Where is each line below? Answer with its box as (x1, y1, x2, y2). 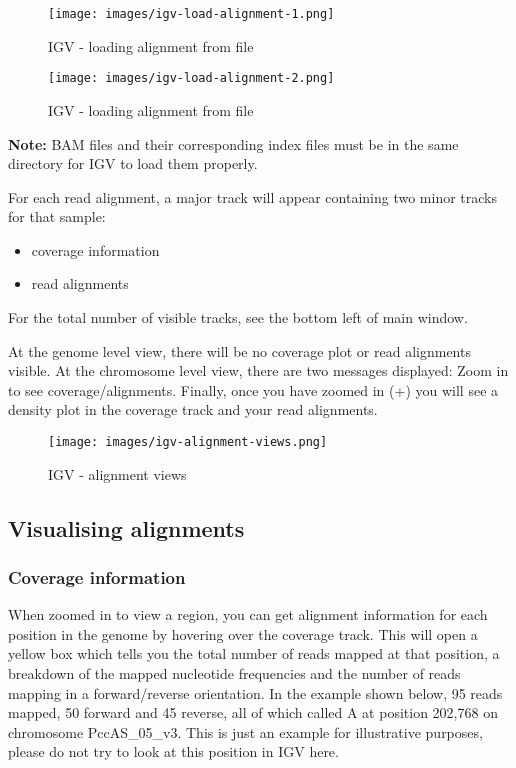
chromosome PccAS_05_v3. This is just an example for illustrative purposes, (8, 721, 483, 742)
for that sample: (8, 206, 106, 227)
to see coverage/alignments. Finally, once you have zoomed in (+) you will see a (8, 379, 499, 400)
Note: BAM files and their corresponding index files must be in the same (8, 133, 459, 154)
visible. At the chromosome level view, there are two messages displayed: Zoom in (8, 360, 509, 381)
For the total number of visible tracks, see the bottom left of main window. (8, 307, 468, 328)
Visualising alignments (8, 512, 245, 543)
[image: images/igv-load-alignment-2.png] (48, 71, 335, 86)
